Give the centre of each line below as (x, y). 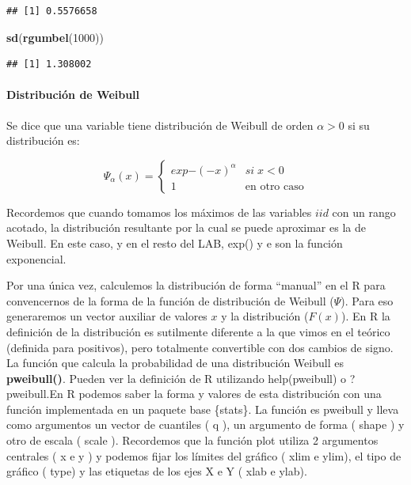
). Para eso (367, 300)
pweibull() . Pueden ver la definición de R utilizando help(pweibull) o (177, 378)
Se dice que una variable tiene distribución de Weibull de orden (160, 125)
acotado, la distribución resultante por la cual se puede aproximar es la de (186, 227)
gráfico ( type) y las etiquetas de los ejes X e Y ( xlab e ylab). (157, 471)
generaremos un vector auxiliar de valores (107, 316)
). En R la (365, 316)
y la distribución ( (265, 316)
